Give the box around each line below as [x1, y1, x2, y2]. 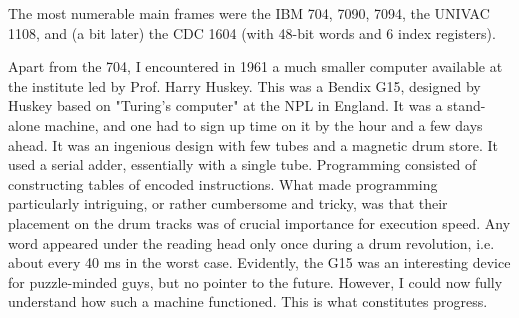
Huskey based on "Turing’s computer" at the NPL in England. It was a [8, 95, 443, 116]
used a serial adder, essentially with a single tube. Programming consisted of [8, 154, 477, 175]
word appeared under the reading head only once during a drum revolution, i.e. [8, 232, 495, 253]
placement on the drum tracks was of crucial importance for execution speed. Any [8, 212, 511, 233]
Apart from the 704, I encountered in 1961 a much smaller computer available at [8, 56, 503, 77]
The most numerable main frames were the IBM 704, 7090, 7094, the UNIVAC [8, 3, 490, 23]
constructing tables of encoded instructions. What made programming [8, 173, 438, 194]
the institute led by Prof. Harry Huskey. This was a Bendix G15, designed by [8, 75, 481, 96]
